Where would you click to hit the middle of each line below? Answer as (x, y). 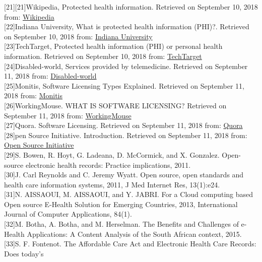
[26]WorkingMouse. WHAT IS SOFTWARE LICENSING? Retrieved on (115, 105)
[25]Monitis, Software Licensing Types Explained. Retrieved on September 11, (124, 85)
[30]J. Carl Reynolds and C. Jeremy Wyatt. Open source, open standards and (124, 175)
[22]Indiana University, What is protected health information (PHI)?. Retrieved (127, 26)
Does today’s (24, 253)
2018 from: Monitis (34, 95)
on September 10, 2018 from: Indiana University (78, 36)
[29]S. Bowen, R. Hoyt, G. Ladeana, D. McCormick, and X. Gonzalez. (112, 154)
